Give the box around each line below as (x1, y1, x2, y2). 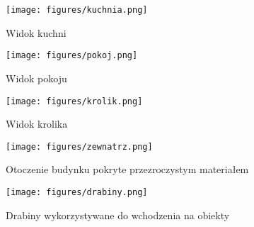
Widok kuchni (6, 25, 67, 40)
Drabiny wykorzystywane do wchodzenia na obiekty (6, 207, 230, 222)
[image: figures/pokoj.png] (6, 50, 138, 61)
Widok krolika (6, 116, 68, 131)
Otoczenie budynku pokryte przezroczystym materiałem (6, 162, 249, 177)
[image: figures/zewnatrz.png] (6, 141, 153, 152)
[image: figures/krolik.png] (6, 96, 143, 106)
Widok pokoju (6, 70, 67, 85)
